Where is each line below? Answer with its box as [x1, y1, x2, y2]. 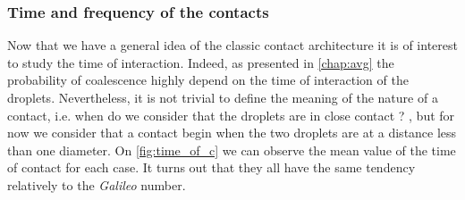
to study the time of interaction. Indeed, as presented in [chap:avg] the [7, 53, 394, 71]
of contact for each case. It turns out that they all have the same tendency [7, 158, 416, 177]
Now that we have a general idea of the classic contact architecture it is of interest [7, 36, 458, 54]
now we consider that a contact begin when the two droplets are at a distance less [7, 123, 457, 142]
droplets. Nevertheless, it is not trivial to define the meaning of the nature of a [7, 88, 438, 106]
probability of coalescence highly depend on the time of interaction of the [7, 71, 409, 89]
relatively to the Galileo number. [7, 175, 186, 194]
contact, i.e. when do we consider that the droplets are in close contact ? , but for [7, 105, 455, 124]
